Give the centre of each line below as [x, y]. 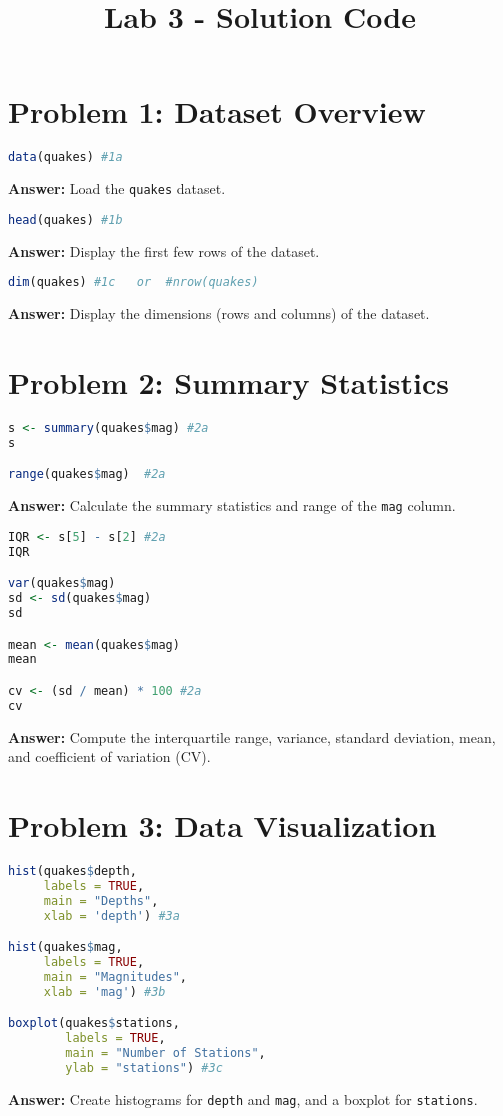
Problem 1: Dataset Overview [217, 111]
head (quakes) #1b [65, 219]
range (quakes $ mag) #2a [87, 474]
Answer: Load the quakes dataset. [117, 188]
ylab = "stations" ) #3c [144, 1067]
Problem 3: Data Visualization [222, 825]
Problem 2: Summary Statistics [229, 381]
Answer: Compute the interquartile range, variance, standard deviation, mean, [252, 736]
